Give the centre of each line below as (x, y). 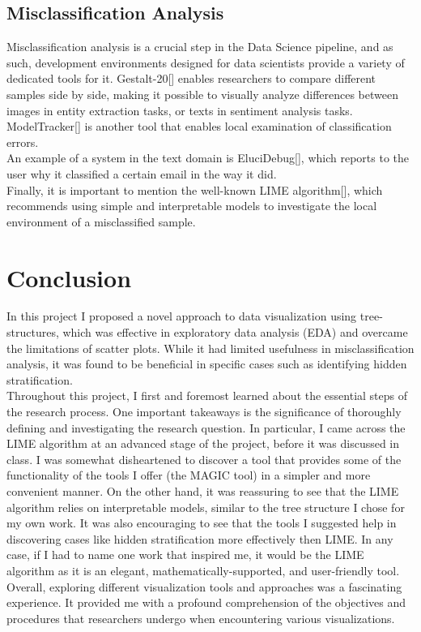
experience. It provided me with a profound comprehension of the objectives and (206, 602)
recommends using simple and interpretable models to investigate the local (192, 206)
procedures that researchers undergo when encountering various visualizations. (201, 618)
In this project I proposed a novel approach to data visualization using (182, 316)
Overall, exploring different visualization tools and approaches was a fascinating (204, 586)
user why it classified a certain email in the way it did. (142, 173)
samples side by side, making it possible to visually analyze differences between (202, 94)
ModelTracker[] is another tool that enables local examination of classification (199, 126)
